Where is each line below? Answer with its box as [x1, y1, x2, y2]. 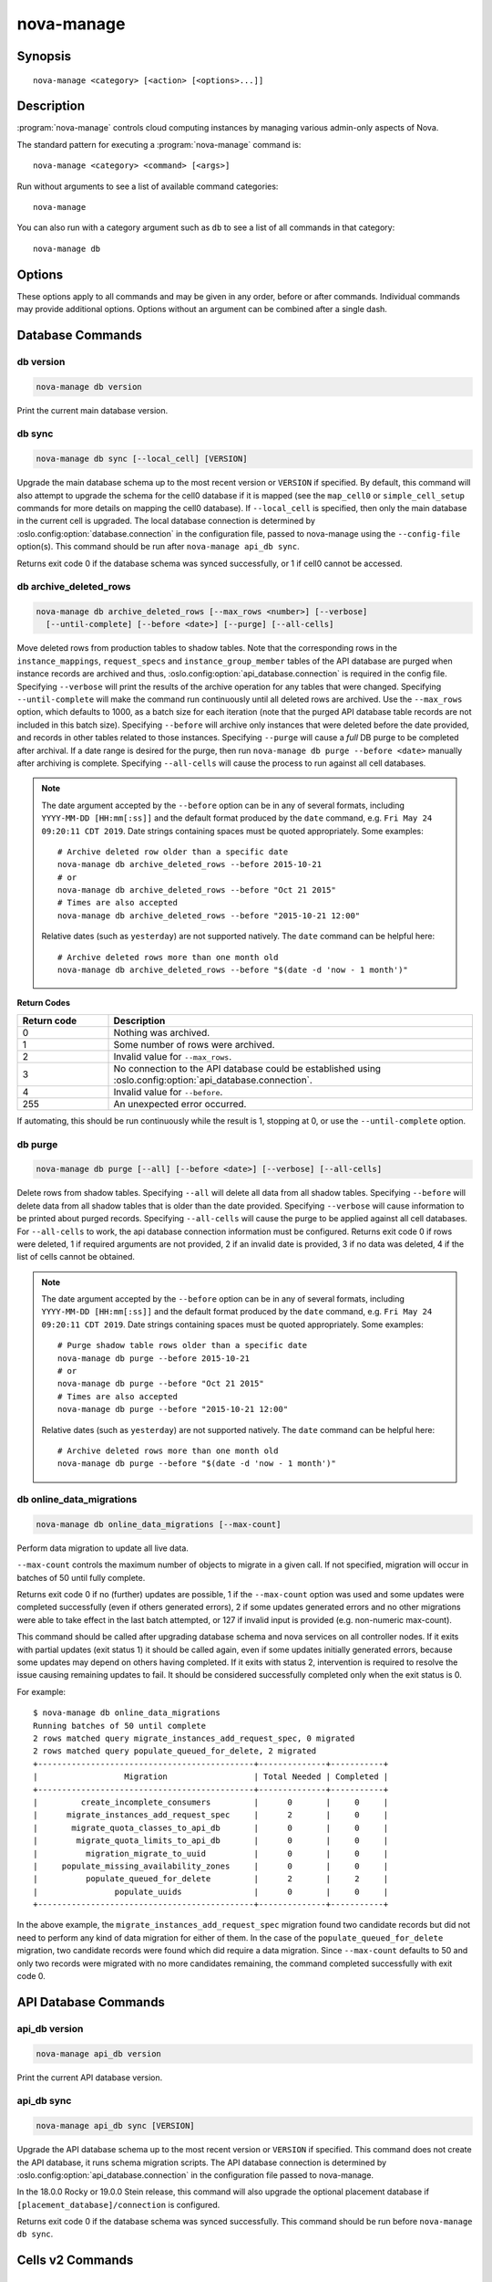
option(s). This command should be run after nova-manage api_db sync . [16, 541, 300, 552]
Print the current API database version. [16, 2072, 163, 2083]
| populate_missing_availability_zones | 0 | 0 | [33, 1860, 389, 1871]
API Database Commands [16, 1994, 166, 2010]
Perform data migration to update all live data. [16, 1543, 189, 1554]
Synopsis [16, 48, 72, 64]
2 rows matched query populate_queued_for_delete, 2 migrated [33, 1746, 317, 1756]
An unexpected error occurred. [113, 1097, 247, 1110]
